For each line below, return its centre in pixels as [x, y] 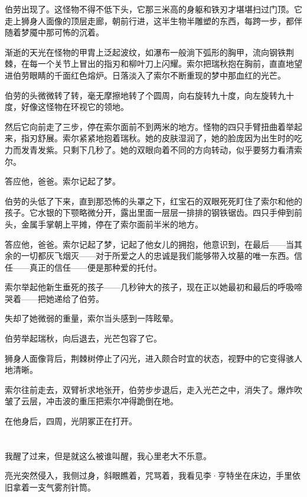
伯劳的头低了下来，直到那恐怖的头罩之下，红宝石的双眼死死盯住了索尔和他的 [153, 201]
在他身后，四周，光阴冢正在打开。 [71, 421]
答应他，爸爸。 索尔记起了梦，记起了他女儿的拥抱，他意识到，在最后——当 [149, 244]
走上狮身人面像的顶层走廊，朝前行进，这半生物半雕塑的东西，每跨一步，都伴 [153, 20]
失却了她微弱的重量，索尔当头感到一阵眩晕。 [92, 318]
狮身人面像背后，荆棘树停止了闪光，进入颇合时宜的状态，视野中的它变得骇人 [153, 358]
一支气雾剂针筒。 [62, 487]
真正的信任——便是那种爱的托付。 [95, 267]
